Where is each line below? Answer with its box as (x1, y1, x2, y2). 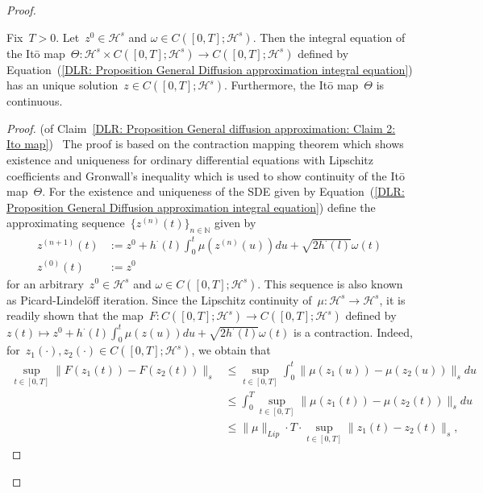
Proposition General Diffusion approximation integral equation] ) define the (6, 198, 376, 215)
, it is (379, 291, 406, 308)
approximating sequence (6, 214, 125, 231)
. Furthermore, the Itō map (223, 77, 359, 93)
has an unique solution (6, 77, 119, 93)
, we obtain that (191, 342, 271, 358)
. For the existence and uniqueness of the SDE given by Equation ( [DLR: (42, 183, 405, 200)
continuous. (6, 93, 63, 110)
